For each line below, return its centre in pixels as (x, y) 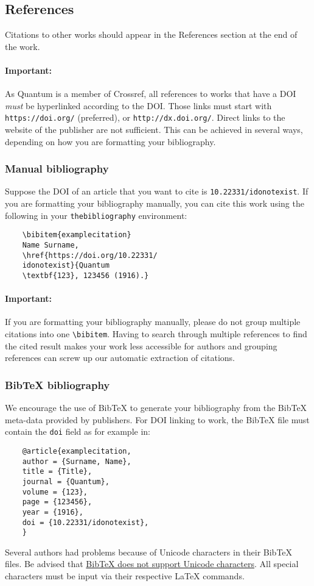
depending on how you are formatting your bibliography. (110, 141)
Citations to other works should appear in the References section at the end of (151, 34)
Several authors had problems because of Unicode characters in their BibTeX (149, 552)
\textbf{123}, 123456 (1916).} (85, 275)
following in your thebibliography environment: (96, 215)
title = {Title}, (57, 472)
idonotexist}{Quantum (66, 266)
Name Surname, (51, 245)
